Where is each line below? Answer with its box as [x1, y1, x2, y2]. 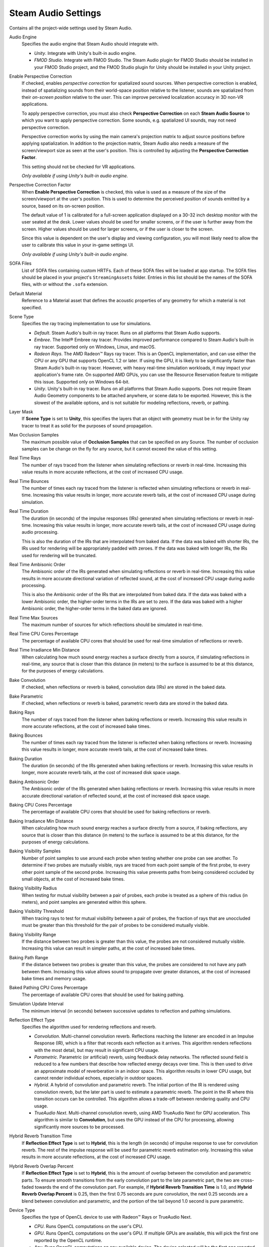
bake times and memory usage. [21, 975, 87, 981]
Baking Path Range [9, 954, 48, 960]
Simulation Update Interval [9, 1001, 64, 1007]
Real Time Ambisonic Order [9, 561, 66, 567]
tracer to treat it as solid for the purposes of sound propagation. [21, 422, 153, 428]
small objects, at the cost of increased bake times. [21, 876, 125, 882]
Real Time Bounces [9, 478, 49, 484]
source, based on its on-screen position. [21, 203, 105, 209]
